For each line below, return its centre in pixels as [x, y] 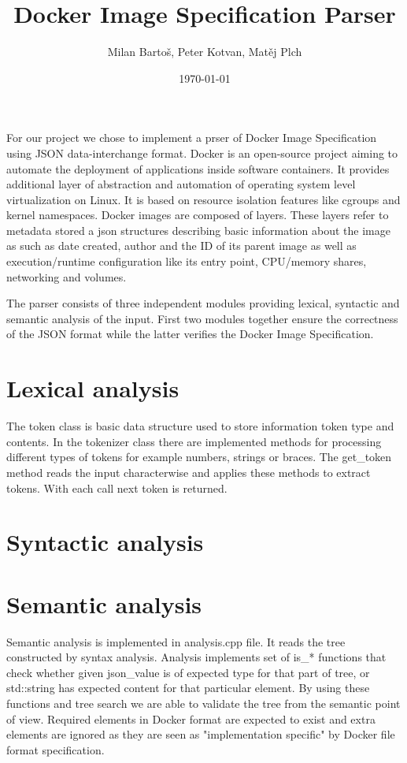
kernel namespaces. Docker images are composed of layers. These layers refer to [198, 215]
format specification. [55, 749]
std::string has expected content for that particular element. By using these [188, 688]
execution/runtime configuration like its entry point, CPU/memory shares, [187, 261]
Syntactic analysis [105, 542]
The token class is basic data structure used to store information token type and [200, 426]
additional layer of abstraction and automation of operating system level [181, 184]
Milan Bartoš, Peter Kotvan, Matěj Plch [205, 52]
